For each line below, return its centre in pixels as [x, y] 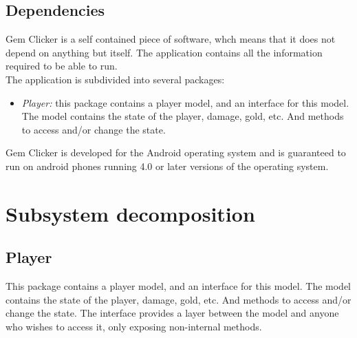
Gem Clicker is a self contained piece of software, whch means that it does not [171, 39]
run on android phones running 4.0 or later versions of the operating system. [167, 166]
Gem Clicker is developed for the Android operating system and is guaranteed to [176, 152]
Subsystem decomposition [130, 213]
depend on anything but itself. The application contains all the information [164, 52]
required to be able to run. [62, 66]
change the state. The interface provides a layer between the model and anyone [172, 313]
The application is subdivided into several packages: [115, 79]
